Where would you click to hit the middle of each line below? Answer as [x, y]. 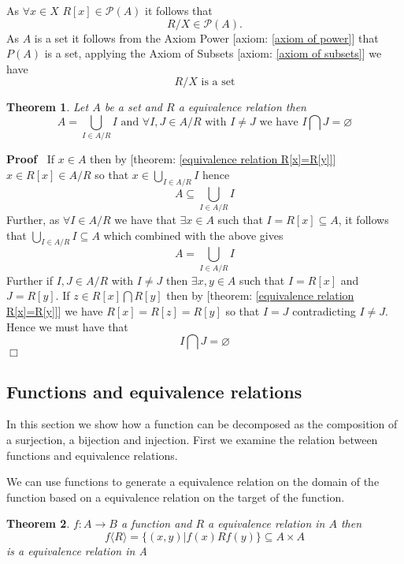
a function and [156, 523]
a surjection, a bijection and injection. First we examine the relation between [192, 439]
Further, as [33, 220]
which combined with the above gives [193, 235]
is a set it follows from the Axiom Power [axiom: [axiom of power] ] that [206, 37]
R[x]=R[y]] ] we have [55, 310]
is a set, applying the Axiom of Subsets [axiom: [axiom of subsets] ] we [213, 53]
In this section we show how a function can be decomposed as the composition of [202, 424]
